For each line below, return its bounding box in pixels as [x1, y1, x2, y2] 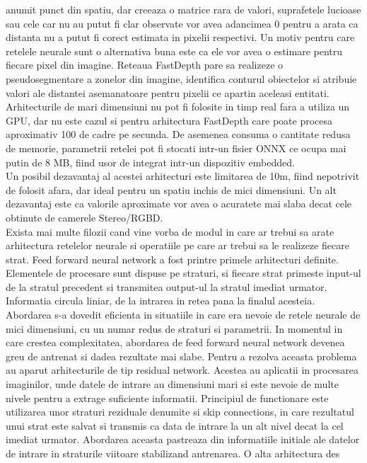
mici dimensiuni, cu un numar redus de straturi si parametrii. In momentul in [6, 321, 343, 336]
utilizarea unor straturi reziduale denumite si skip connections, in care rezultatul [6, 404, 354, 419]
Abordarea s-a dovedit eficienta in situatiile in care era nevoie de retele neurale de [6, 307, 361, 322]
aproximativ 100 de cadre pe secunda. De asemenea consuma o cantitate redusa [6, 127, 351, 142]
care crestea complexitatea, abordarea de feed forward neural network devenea [6, 335, 345, 350]
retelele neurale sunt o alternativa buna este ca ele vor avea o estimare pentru [6, 43, 343, 58]
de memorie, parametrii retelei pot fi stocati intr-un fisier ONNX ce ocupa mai [6, 140, 346, 155]
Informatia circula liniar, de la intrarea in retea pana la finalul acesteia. [6, 293, 315, 308]
